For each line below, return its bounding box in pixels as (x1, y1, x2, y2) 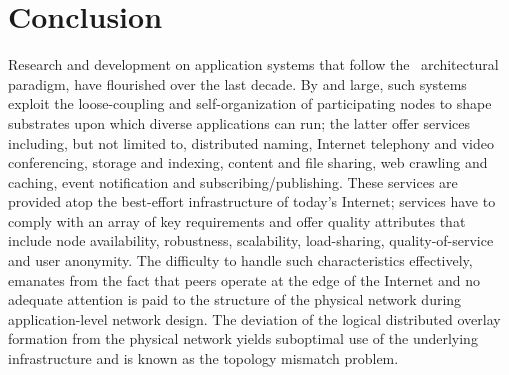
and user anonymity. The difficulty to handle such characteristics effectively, (8, 250, 473, 271)
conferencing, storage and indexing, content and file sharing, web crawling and (8, 152, 488, 173)
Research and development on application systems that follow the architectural (8, 54, 499, 75)
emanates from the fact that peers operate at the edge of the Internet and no (8, 269, 480, 290)
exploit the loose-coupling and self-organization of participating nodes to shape (8, 93, 492, 114)
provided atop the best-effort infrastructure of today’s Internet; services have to (8, 191, 496, 212)
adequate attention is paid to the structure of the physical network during (8, 289, 462, 310)
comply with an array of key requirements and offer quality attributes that (8, 210, 466, 231)
